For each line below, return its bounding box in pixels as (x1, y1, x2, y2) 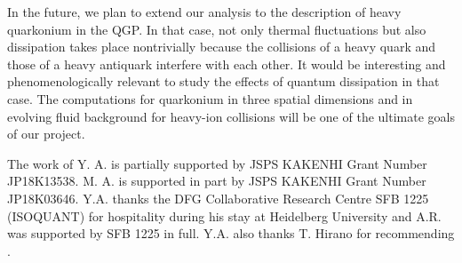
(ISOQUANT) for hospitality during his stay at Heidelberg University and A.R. (7, 206, 442, 225)
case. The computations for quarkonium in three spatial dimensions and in (7, 89, 413, 108)
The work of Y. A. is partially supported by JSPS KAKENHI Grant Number (7, 154, 427, 172)
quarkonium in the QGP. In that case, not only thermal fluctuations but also (7, 20, 426, 38)
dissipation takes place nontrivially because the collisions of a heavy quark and (7, 37, 436, 56)
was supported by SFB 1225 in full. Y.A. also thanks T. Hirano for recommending (7, 224, 455, 243)
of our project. (7, 124, 85, 143)
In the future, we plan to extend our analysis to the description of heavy (7, 3, 402, 20)
